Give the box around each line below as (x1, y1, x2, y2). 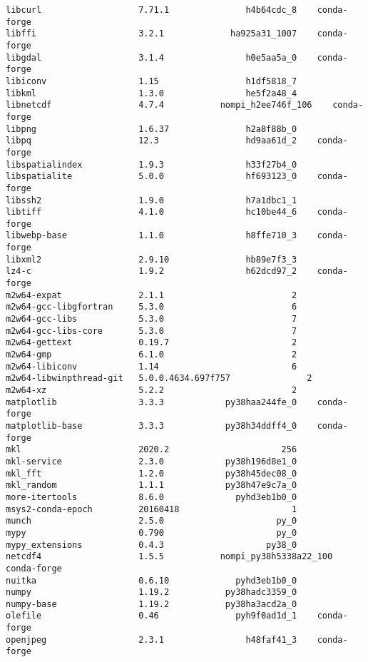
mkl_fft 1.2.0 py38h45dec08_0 (6, 468, 297, 479)
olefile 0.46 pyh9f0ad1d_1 (6, 611, 297, 621)
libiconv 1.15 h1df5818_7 (6, 76, 297, 86)
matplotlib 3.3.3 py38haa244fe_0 (6, 397, 297, 407)
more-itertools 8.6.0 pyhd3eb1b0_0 (6, 492, 297, 502)
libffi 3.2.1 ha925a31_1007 (6, 29, 297, 39)
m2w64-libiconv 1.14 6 (6, 361, 297, 372)
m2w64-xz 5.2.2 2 (6, 385, 297, 395)
